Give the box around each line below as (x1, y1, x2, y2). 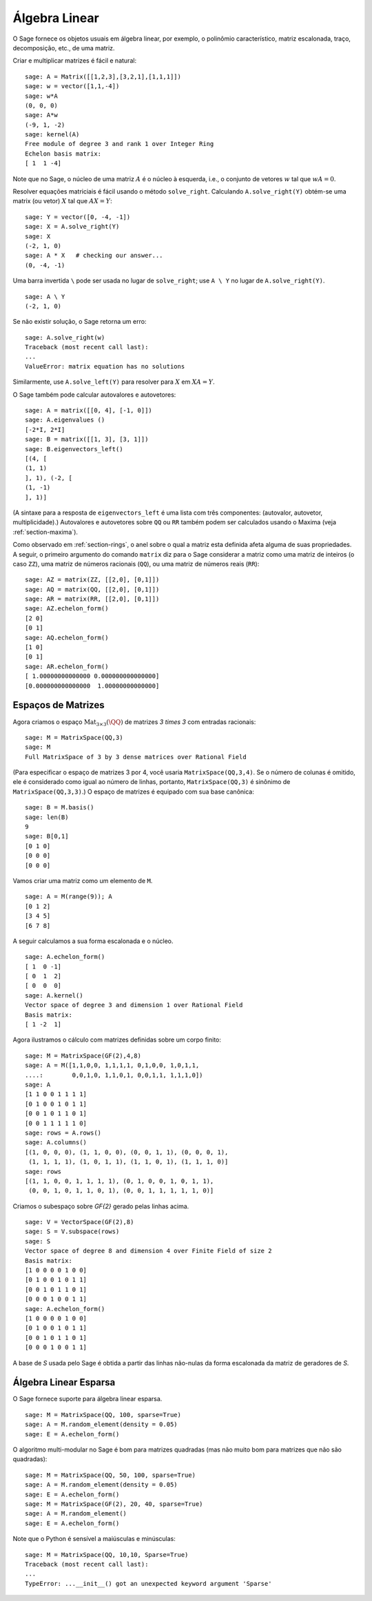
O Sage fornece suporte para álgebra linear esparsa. (12, 1395, 163, 1403)
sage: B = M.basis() (25, 803, 94, 812)
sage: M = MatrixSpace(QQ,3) (25, 734, 123, 741)
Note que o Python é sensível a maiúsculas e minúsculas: (12, 1535, 176, 1543)
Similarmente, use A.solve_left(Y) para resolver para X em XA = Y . (12, 378, 215, 386)
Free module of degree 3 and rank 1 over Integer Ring (25, 140, 214, 148)
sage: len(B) (25, 813, 69, 821)
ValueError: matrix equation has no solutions (25, 362, 185, 370)
